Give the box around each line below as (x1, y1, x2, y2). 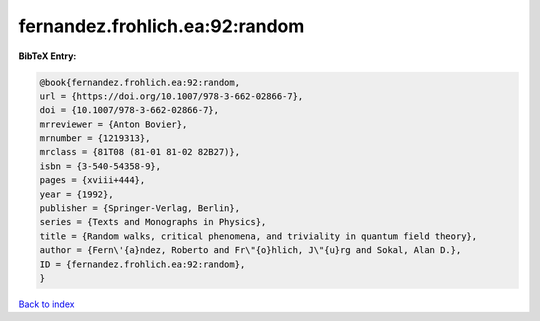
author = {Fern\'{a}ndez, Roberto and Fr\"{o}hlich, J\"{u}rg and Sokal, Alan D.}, (39, 245, 462, 256)
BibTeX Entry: (18, 50, 77, 62)
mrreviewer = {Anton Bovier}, (39, 118, 188, 130)
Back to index (18, 298, 75, 310)
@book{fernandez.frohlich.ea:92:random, (39, 76, 240, 88)
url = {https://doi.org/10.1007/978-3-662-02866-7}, (39, 90, 304, 102)
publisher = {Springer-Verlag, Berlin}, (39, 203, 240, 214)
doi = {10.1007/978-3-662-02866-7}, (39, 105, 220, 116)
